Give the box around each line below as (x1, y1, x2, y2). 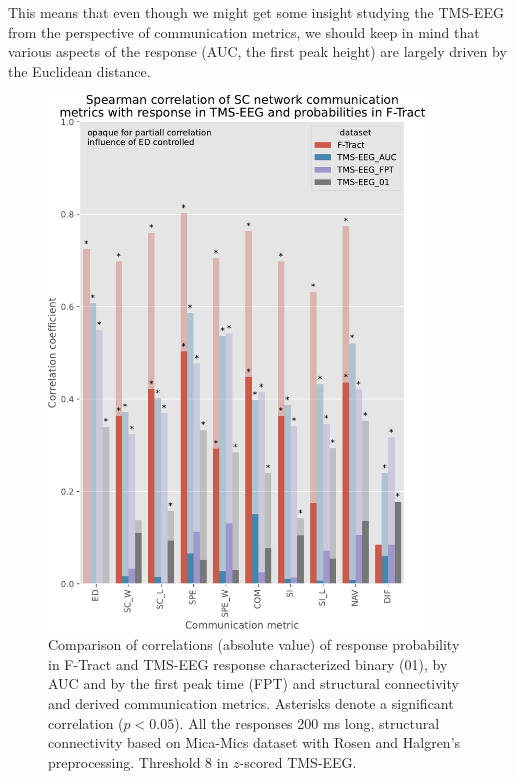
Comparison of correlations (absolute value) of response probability (48, 634, 460, 655)
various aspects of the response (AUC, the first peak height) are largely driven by (8, 41, 507, 62)
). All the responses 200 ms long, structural (174, 712, 440, 733)
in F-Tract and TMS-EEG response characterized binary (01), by (48, 653, 448, 674)
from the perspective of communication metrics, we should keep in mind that (8, 21, 480, 42)
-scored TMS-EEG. (239, 751, 357, 772)
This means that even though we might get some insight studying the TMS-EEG (8, 2, 504, 22)
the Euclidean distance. (8, 60, 151, 81)
